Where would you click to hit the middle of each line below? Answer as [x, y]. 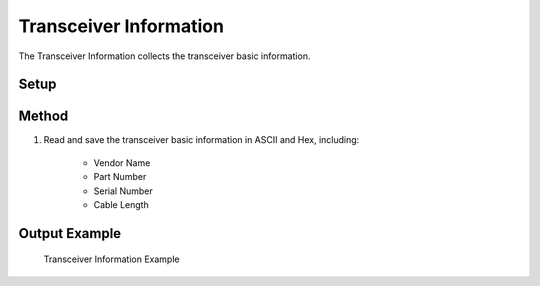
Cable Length [121, 205]
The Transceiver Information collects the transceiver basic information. [164, 56]
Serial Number [123, 191]
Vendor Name [122, 162]
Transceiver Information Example [111, 259]
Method [43, 116]
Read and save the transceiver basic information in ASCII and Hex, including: [201, 140]
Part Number [120, 177]
